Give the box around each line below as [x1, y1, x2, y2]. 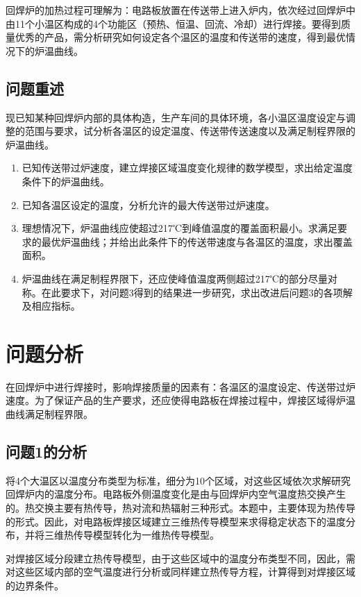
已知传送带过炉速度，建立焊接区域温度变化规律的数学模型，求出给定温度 [22, 160, 353, 175]
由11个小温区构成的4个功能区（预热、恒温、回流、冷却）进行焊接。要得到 [6, 16, 341, 31]
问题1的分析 [6, 441, 87, 462]
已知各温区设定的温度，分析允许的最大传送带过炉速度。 [22, 197, 275, 212]
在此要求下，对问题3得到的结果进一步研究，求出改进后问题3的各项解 [41, 285, 353, 299]
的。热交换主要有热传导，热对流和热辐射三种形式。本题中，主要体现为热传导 [6, 501, 355, 514]
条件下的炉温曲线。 [22, 174, 110, 188]
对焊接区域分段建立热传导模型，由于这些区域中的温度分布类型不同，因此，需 [6, 550, 355, 565]
